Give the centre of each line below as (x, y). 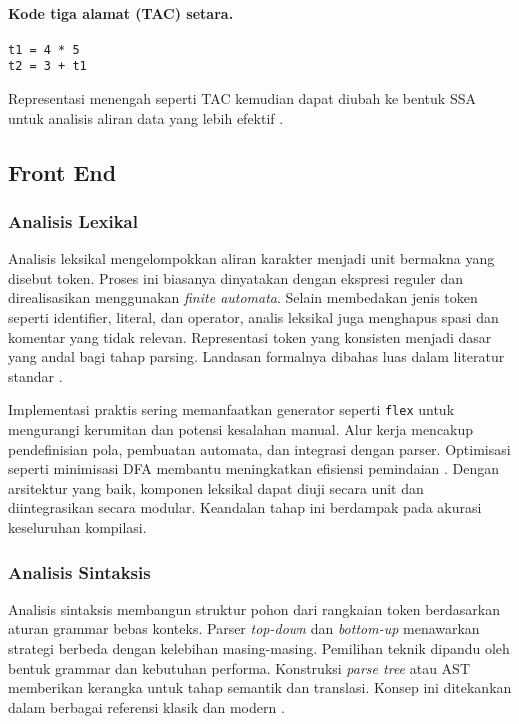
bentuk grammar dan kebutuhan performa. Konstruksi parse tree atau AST (239, 667)
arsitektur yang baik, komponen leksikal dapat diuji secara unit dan (216, 487)
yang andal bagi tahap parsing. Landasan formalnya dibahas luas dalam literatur (256, 356)
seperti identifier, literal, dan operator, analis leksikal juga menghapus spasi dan (253, 317)
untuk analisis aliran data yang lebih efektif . (146, 117)
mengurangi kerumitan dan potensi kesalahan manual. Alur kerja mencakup (241, 429)
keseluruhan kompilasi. (77, 527)
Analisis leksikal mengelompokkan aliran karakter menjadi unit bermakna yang (251, 258)
